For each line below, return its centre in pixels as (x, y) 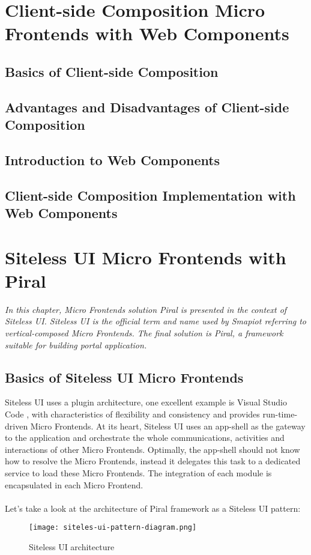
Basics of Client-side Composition (112, 71)
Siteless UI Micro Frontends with (146, 257)
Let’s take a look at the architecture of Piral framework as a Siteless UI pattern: (153, 508)
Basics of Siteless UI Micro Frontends (124, 377)
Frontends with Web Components (147, 33)
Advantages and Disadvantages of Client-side (147, 107)
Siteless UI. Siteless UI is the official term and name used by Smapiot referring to (156, 321)
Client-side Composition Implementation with (150, 195)
